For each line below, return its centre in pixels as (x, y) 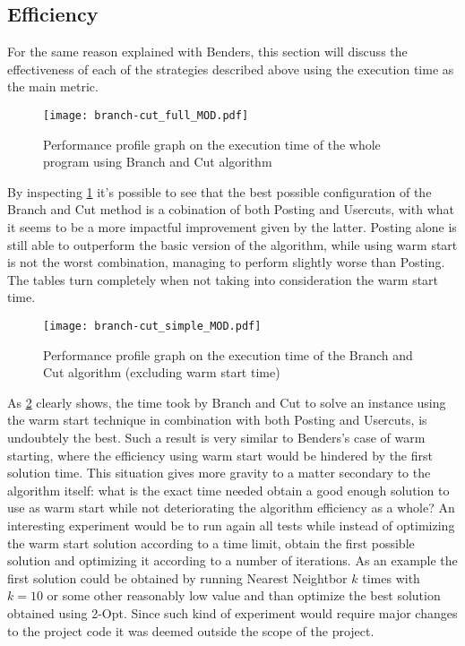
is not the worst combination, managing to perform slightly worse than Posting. (226, 262)
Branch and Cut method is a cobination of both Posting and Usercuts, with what (231, 209)
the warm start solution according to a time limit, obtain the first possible (211, 543)
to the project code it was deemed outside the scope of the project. (191, 630)
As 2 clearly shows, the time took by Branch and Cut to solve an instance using (227, 402)
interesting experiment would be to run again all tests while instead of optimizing (231, 525)
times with (391, 577)
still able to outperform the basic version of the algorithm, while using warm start (232, 244)
